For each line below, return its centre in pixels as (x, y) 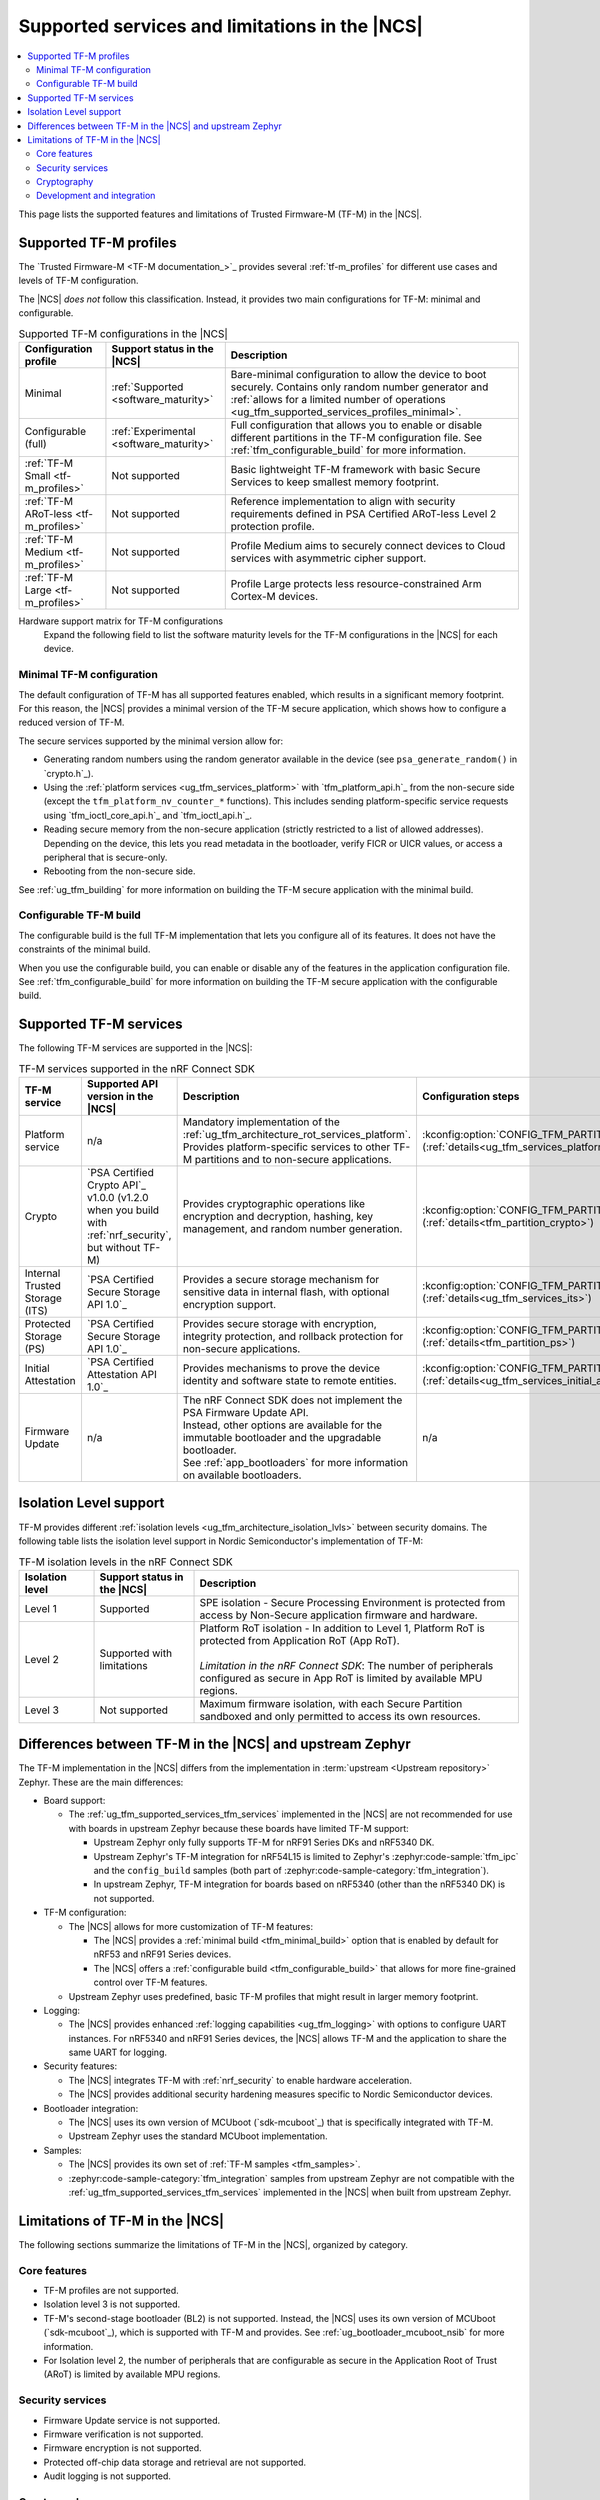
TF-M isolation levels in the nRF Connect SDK (126, 1562)
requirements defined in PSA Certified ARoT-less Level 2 (363, 513)
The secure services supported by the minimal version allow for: (151, 741)
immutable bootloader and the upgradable (282, 1438)
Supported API (122, 1084)
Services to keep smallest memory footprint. (335, 482)
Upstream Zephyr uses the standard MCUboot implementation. (198, 2136)
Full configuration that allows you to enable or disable (356, 425)
